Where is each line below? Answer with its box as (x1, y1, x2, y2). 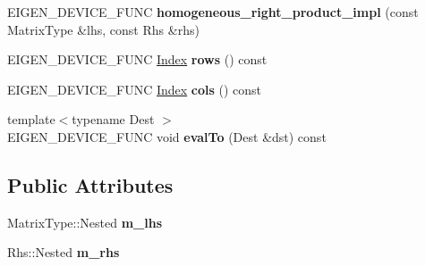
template (7, 110, 55, 129)
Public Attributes (7, 170, 174, 198)
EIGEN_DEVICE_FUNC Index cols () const (7, 79, 262, 98)
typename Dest (72, 110, 155, 129)
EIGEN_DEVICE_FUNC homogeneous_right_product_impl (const (7, 3, 419, 21)
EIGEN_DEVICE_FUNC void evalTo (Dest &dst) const (7, 127, 327, 145)
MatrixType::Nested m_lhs (7, 212, 163, 231)
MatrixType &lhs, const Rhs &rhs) (7, 20, 200, 38)
